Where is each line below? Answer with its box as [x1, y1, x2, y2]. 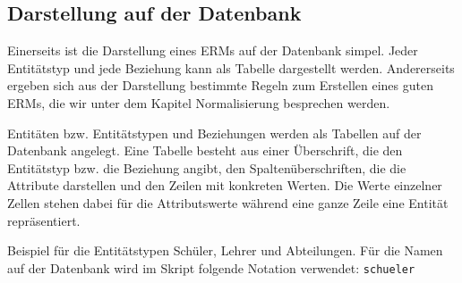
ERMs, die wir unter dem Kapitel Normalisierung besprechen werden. [7, 93, 390, 112]
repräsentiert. [7, 211, 81, 229]
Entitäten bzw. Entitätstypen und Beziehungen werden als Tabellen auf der [7, 123, 422, 142]
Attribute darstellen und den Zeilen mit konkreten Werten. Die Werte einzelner [7, 176, 442, 195]
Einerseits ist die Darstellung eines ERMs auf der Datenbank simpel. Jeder [7, 41, 418, 60]
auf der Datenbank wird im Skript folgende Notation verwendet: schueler [7, 258, 415, 277]
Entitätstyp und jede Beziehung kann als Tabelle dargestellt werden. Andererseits [7, 58, 455, 77]
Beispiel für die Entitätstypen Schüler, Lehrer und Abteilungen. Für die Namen [7, 241, 443, 260]
